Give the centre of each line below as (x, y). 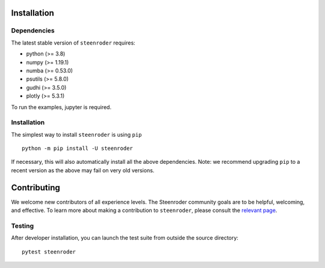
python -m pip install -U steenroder (78, 148)
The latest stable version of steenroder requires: (73, 43)
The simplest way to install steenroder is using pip (76, 134)
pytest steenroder (49, 252)
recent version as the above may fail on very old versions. (83, 170)
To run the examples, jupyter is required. (61, 107)
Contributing (36, 188)
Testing (23, 226)
